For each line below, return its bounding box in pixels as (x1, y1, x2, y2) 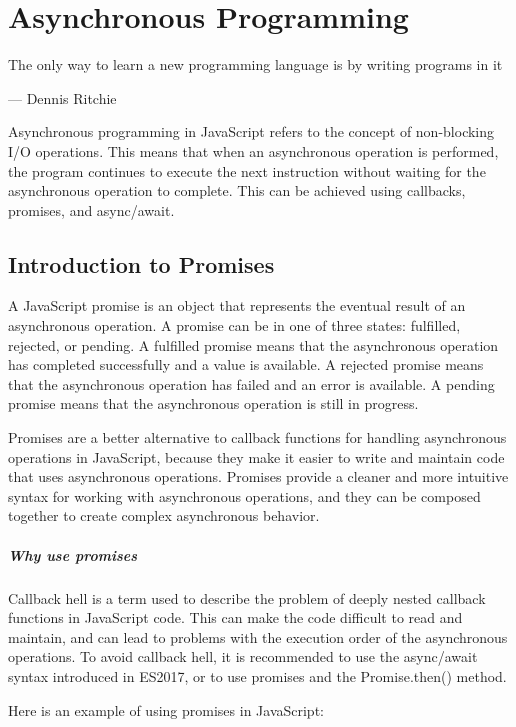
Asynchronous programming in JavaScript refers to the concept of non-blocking (8, 121, 495, 142)
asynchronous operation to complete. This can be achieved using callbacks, (8, 180, 466, 201)
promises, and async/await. (8, 199, 175, 220)
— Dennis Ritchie (8, 87, 117, 108)
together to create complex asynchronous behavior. (8, 505, 320, 526)
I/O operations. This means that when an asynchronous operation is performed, (8, 140, 499, 161)
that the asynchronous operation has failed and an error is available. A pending (8, 373, 495, 394)
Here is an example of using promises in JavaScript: (8, 699, 324, 720)
